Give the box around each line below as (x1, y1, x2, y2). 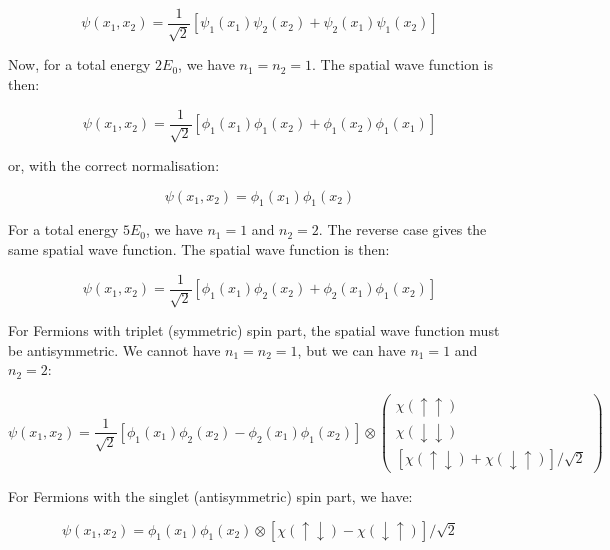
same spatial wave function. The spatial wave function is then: (8, 239, 390, 260)
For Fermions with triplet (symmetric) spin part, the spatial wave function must (8, 320, 500, 341)
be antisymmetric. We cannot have (8, 339, 221, 360)
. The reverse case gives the (318, 219, 487, 240)
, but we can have (297, 339, 406, 360)
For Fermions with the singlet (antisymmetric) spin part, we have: (8, 486, 413, 507)
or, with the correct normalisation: (8, 155, 220, 176)
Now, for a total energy (8, 54, 151, 75)
